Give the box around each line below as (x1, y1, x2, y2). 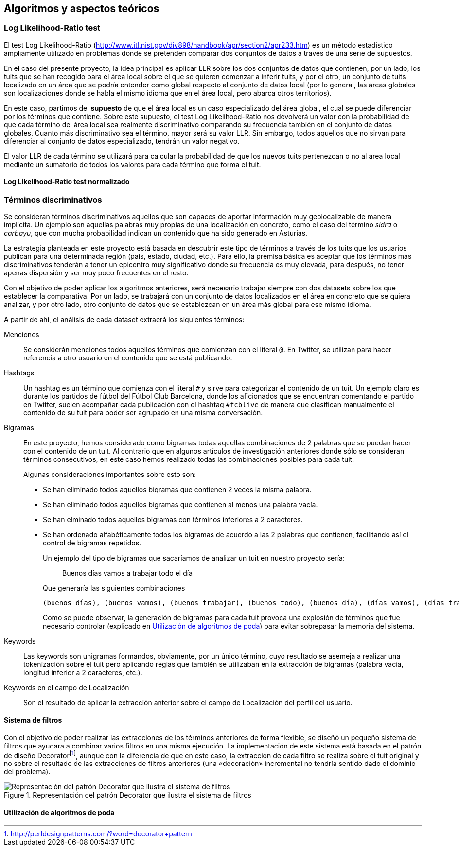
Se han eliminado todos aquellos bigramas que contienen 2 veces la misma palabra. (43, 485, 312, 494)
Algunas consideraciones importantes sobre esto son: (23, 470, 196, 479)
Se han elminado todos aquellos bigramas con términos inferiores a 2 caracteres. (43, 515, 303, 524)
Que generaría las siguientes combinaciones (43, 584, 185, 593)
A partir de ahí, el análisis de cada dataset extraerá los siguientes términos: (4, 315, 245, 324)
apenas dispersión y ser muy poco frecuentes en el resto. (4, 269, 189, 277)
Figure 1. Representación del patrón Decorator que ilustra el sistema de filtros (4, 791, 251, 799)
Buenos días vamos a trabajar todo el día (62, 569, 193, 578)
